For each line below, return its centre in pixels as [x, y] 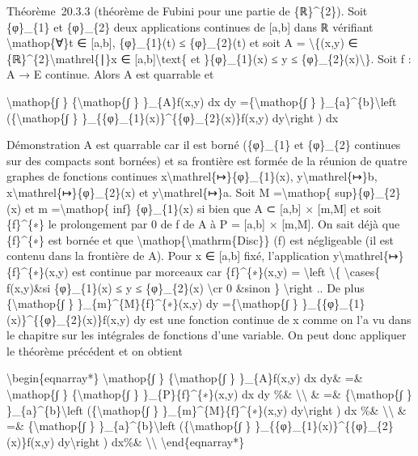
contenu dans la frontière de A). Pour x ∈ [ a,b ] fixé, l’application [168, 256]
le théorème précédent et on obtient [95, 350]
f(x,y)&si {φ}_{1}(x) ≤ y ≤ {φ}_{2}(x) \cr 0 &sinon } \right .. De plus [186, 287]
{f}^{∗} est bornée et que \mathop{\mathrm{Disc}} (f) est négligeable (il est [200, 239]
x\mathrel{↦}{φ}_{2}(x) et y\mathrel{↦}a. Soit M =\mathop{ [169, 192]
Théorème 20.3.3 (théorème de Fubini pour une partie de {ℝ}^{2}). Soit [187, 11]
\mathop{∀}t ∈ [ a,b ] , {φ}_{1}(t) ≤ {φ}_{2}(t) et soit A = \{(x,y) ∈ [182, 43]
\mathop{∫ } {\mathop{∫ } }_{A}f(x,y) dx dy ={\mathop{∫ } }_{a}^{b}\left [202, 101]
